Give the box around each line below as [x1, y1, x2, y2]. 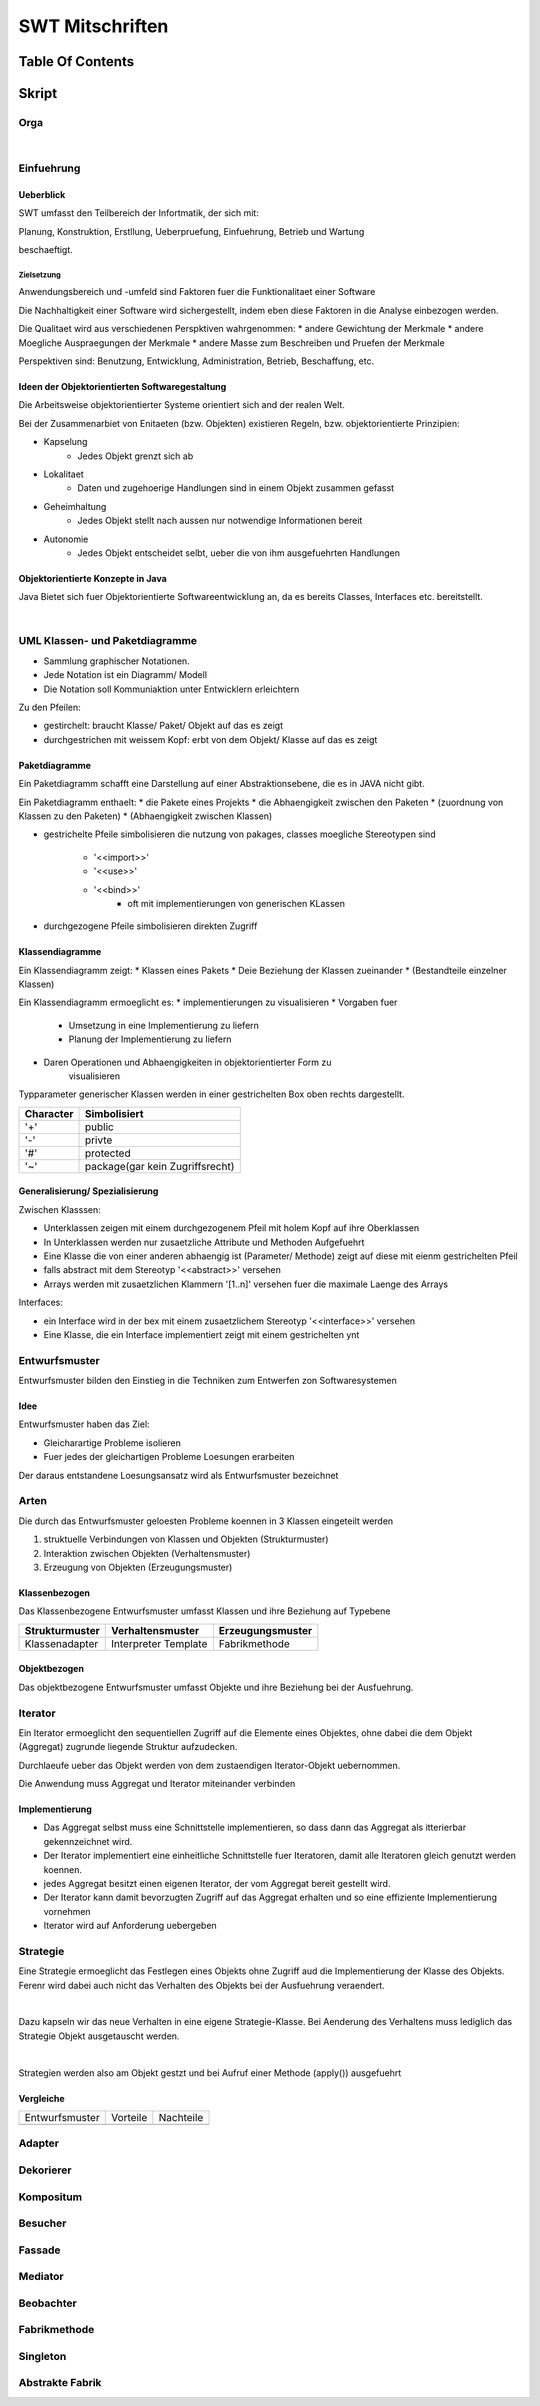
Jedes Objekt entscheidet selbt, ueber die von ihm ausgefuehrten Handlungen [77, 546, 400, 559]
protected [85, 1146, 131, 1160]
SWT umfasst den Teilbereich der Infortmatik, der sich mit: [18, 207, 259, 219]
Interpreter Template [111, 1636, 208, 1650]
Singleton [18, 2349, 67, 2363]
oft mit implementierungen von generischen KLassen [127, 897, 345, 909]
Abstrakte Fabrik [18, 2376, 102, 2390]
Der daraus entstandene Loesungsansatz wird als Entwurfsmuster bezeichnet [18, 1469, 339, 1481]
